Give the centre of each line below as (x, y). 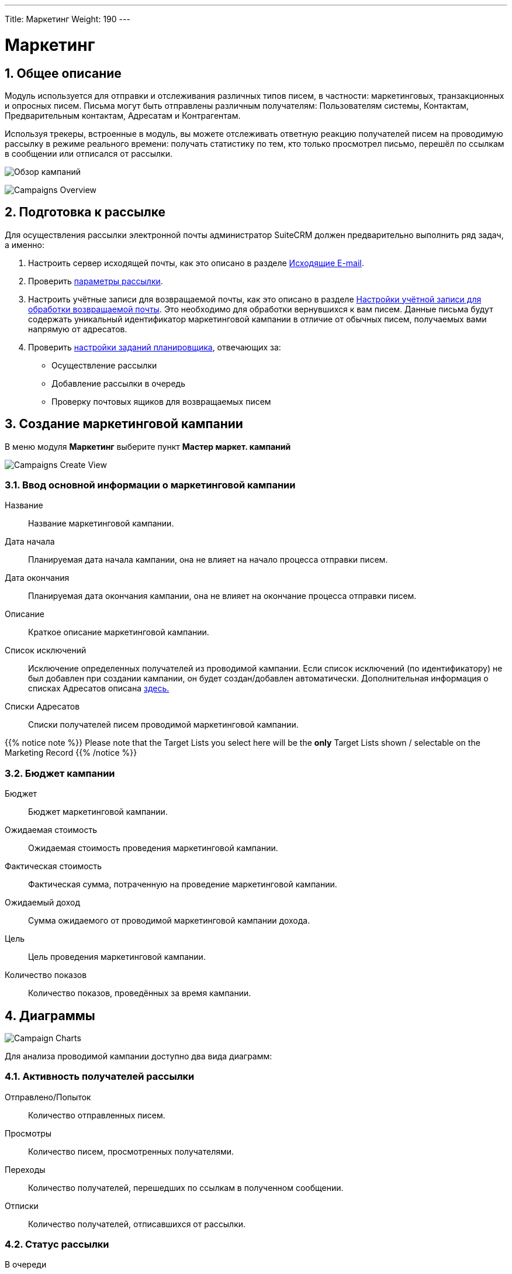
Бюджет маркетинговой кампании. (98, 812)
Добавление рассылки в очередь (119, 383)
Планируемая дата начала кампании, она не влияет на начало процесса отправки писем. (208, 560)
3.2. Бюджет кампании (60, 773)
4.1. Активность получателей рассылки (100, 1077)
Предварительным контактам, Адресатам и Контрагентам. (123, 115)
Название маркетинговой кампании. (101, 524)
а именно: (25, 245)
